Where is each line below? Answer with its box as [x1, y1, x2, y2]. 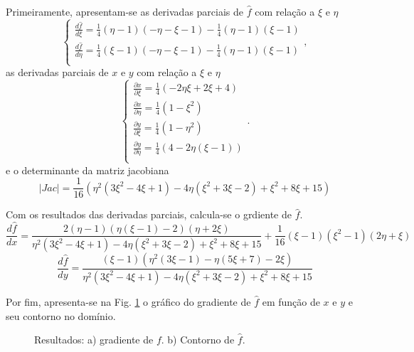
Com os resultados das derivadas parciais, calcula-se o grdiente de [6, 207, 292, 222]
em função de [262, 294, 320, 309]
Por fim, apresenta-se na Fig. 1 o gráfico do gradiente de [6, 294, 251, 309]
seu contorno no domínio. [6, 308, 116, 323]
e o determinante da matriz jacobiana [6, 162, 169, 177]
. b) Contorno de [161, 332, 235, 347]
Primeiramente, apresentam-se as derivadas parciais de [6, 4, 244, 18]
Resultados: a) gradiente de [34, 332, 154, 347]
